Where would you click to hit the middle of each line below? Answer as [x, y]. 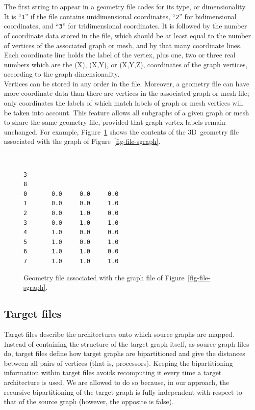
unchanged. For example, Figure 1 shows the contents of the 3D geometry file [121, 131]
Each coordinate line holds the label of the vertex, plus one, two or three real [120, 55]
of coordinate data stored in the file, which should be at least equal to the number [127, 35]
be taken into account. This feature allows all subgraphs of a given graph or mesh [127, 112]
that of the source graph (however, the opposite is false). [89, 401]
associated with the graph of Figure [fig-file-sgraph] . [82, 141]
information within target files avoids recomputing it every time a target [113, 372]
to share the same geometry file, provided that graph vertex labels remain [115, 122]
